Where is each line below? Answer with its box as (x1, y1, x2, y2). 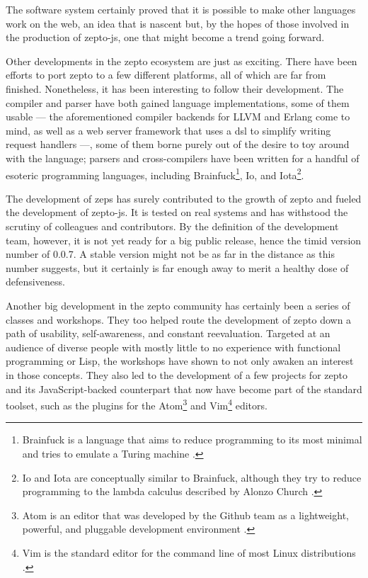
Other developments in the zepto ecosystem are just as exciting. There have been (6, 53, 357, 68)
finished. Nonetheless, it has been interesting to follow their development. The (6, 81, 344, 96)
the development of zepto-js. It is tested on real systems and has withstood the (6, 205, 348, 220)
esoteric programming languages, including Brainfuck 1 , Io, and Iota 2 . (6, 165, 304, 182)
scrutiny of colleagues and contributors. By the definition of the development (6, 218, 339, 233)
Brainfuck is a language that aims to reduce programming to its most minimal (22, 432, 362, 447)
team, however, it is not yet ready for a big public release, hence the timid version (6, 232, 362, 247)
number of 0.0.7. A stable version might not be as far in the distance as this (6, 246, 335, 261)
